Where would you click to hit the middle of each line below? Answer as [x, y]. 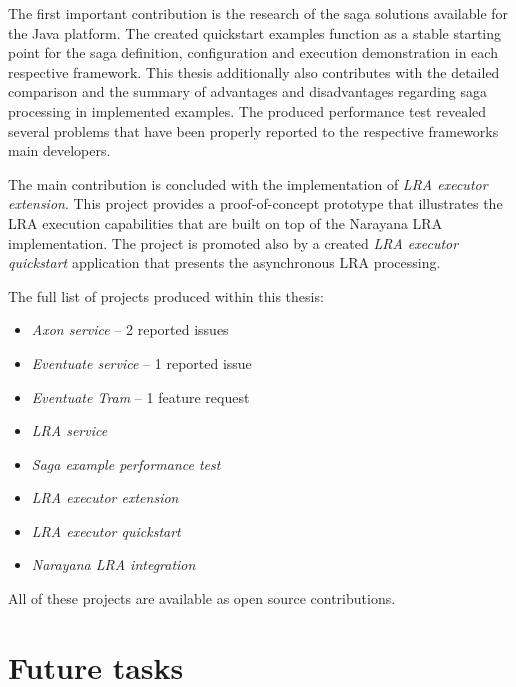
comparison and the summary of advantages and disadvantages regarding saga [247, 91]
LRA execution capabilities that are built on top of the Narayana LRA [225, 222]
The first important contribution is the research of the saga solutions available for [258, 13]
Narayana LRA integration [113, 564]
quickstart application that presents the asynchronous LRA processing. [224, 262]
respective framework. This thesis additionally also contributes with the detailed [254, 71]
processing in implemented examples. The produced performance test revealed [247, 110]
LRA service [69, 430]
